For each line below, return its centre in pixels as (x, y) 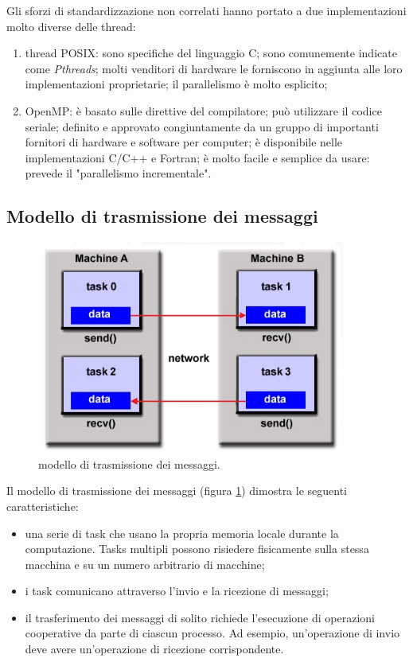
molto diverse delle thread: (71, 26)
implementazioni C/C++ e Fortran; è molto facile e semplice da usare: (197, 157)
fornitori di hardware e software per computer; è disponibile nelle (184, 142)
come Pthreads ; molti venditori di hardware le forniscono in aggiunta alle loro (214, 68)
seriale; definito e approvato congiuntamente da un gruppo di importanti (202, 126)
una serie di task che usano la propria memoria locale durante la (182, 533)
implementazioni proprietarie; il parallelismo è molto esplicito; (176, 84)
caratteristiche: (43, 506)
